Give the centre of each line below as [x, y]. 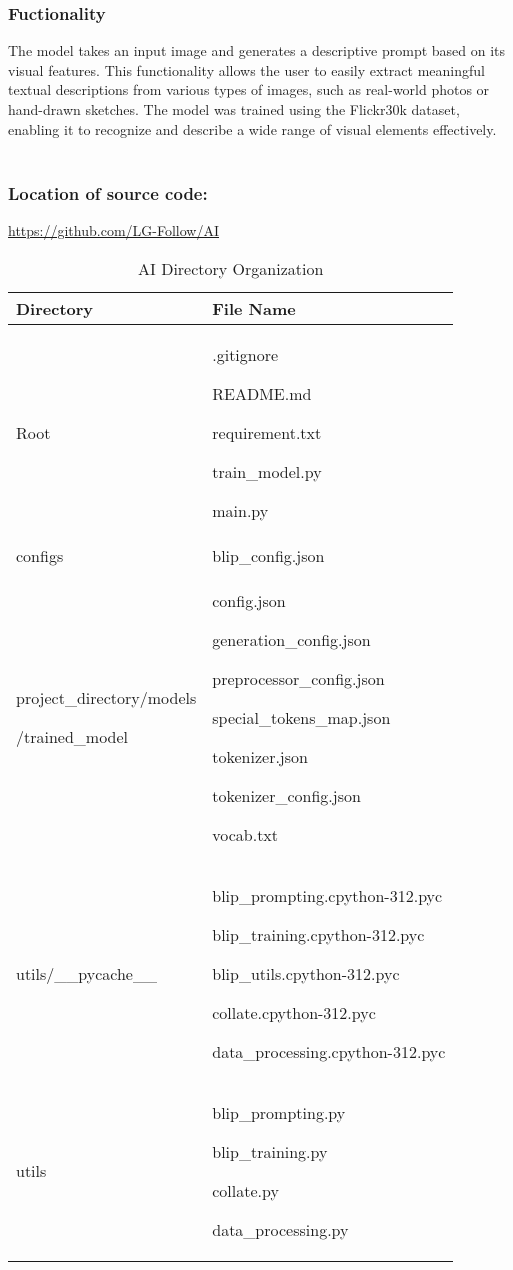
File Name [254, 308]
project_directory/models [106, 698]
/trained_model [72, 737]
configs [40, 555]
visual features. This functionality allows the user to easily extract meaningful [246, 69]
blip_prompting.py [279, 1112]
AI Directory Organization [231, 268]
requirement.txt [267, 432]
